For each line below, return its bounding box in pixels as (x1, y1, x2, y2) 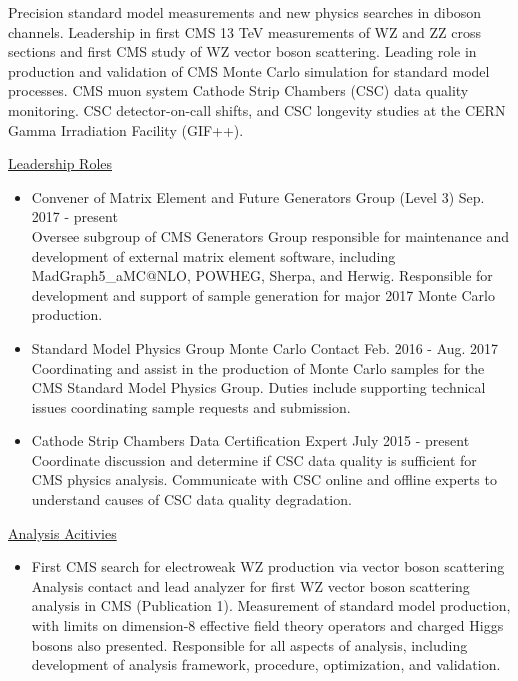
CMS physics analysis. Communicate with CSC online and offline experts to (31, 469, 497, 490)
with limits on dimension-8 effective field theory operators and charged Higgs (31, 615, 504, 636)
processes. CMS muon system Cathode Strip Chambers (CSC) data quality (8, 80, 469, 101)
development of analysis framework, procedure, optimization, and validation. (31, 654, 501, 675)
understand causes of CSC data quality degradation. (31, 489, 352, 510)
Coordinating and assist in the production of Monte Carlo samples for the (31, 357, 485, 378)
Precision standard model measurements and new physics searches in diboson (8, 2, 482, 22)
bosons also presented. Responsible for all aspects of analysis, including (31, 634, 468, 655)
